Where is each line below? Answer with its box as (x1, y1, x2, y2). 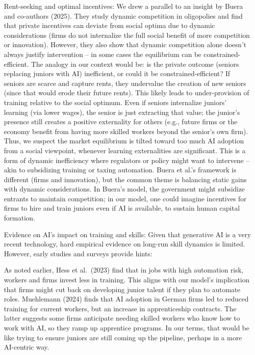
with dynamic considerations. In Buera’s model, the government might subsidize (4, 184, 245, 194)
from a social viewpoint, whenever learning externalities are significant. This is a (4, 145, 246, 155)
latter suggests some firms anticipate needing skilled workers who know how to (4, 313, 240, 323)
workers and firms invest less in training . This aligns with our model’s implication (4, 274, 250, 285)
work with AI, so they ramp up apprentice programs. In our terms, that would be (4, 323, 250, 332)
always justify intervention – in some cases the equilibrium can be (4, 49, 202, 59)
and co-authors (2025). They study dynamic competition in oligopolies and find (4, 10, 243, 21)
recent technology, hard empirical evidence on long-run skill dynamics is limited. (4, 239, 245, 249)
